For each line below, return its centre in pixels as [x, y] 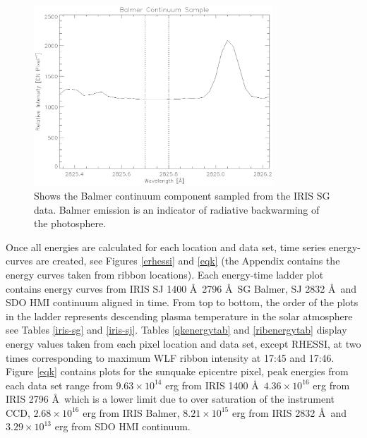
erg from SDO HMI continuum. [122, 426]
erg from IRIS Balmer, [131, 412]
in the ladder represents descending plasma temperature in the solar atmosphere [179, 316]
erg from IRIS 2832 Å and [289, 412]
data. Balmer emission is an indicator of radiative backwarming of [177, 209]
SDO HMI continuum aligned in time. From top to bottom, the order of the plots [182, 302]
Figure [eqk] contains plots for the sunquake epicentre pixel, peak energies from [177, 371]
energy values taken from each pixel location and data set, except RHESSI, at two [183, 343]
